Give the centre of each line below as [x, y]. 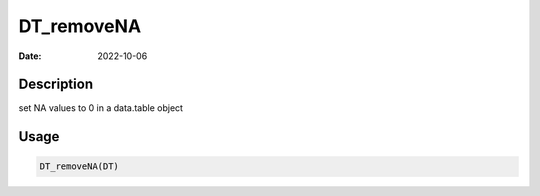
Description [56, 84]
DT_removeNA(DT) [79, 166]
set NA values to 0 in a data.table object [101, 108]
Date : [30, 56]
